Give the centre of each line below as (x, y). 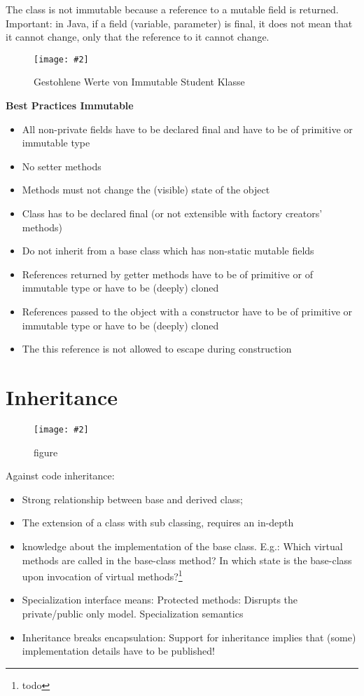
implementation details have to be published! (118, 651)
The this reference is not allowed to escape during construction (157, 349)
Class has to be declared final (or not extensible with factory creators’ (172, 213)
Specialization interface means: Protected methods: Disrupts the (160, 600)
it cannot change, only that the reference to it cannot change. (138, 37)
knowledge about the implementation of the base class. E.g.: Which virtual (182, 546)
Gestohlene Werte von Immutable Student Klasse (139, 82)
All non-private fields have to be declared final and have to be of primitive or (187, 129)
